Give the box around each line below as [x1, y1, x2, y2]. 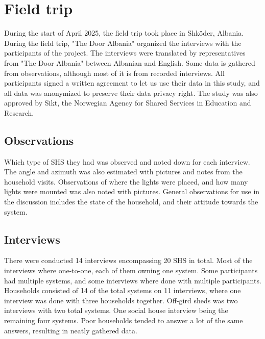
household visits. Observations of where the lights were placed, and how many [4, 176, 248, 187]
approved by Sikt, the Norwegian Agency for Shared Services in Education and [4, 97, 251, 108]
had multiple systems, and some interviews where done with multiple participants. [4, 275, 261, 285]
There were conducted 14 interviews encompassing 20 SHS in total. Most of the [4, 255, 253, 266]
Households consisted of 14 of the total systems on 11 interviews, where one [4, 285, 241, 296]
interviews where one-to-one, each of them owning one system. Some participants [4, 265, 258, 276]
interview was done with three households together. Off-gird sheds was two [4, 295, 238, 305]
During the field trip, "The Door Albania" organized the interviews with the [4, 37, 242, 48]
